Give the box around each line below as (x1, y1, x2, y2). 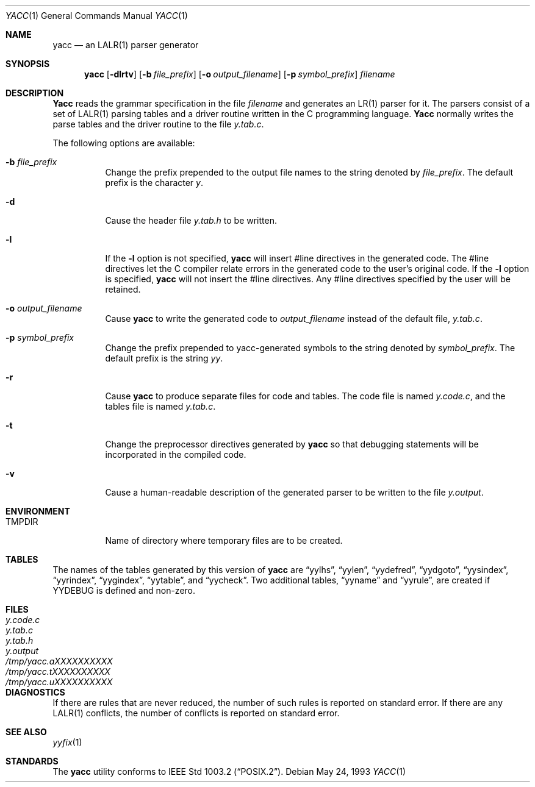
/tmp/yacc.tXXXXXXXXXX (5, 666, 110, 677)
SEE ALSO (5, 727, 47, 737)
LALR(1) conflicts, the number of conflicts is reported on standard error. (52, 708, 340, 718)
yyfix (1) (52, 737, 82, 747)
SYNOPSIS (5, 59, 50, 69)
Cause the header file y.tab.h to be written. (105, 215, 278, 226)
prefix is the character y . (105, 177, 203, 188)
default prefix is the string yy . (105, 353, 223, 363)
